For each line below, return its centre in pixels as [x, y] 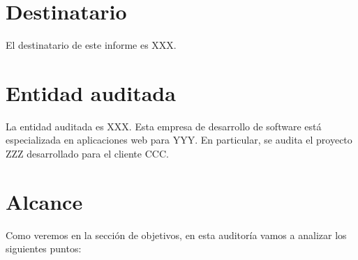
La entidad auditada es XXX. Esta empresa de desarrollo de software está [164, 126]
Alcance [44, 201]
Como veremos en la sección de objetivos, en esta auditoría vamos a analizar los [176, 235]
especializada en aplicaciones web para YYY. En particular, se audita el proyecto [179, 140]
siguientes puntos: [44, 248]
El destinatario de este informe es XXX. [91, 45]
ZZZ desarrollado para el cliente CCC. [87, 154]
